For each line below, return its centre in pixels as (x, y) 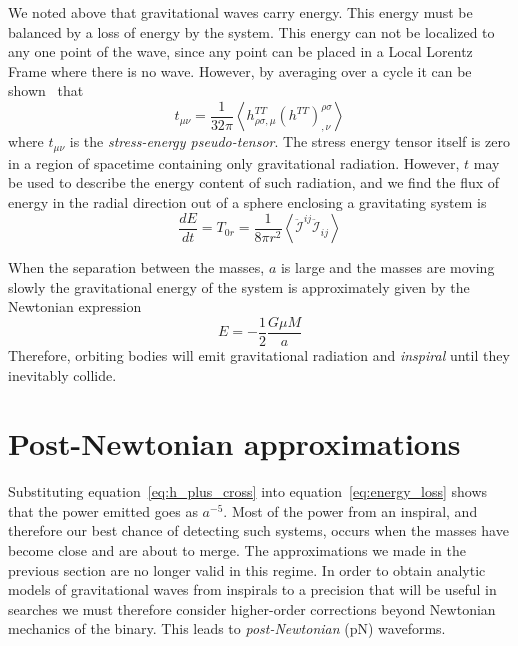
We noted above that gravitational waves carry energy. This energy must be (240, 12)
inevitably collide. (62, 374)
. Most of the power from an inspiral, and (350, 510)
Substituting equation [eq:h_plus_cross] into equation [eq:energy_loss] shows (248, 491)
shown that (46, 90)
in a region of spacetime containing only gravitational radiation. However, (234, 162)
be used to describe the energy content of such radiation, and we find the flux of (254, 182)
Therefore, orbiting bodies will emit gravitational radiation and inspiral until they (259, 354)
